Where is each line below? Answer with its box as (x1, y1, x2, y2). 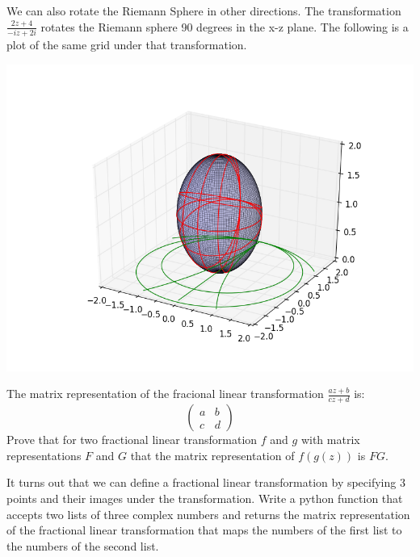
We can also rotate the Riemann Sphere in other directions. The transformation (6, 2, 401, 19)
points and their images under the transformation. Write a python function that (6, 490, 403, 507)
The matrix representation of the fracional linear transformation (6, 385, 324, 402)
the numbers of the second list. (6, 537, 159, 554)
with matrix (300, 431, 360, 448)
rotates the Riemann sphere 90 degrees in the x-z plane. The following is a (40, 18, 409, 35)
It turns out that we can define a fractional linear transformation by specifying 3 (6, 474, 405, 491)
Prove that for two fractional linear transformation (6, 431, 258, 448)
